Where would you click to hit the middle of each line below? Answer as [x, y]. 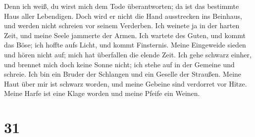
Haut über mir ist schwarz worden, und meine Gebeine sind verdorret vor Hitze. [126, 83]
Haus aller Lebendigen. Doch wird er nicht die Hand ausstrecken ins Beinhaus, [123, 16]
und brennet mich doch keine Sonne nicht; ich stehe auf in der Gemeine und [119, 64]
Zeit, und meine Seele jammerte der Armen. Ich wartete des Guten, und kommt [125, 35]
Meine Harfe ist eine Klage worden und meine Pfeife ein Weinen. [102, 93]
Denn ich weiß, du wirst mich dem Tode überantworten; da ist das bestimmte [122, 6]
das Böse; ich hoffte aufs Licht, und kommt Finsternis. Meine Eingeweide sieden [125, 45]
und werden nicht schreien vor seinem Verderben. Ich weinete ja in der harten [122, 25]
